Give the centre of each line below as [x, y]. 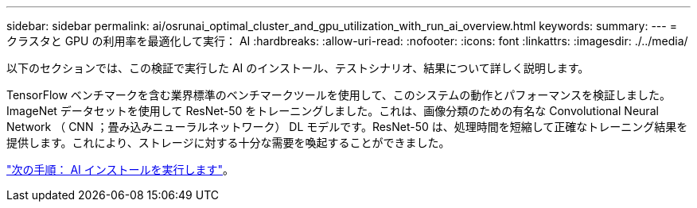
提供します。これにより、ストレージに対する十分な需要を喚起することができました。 [228, 143]
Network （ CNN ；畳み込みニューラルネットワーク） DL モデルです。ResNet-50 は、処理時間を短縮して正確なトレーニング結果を [347, 127]
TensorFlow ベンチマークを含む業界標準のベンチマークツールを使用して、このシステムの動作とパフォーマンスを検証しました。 [339, 95]
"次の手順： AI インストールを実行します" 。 [121, 169]
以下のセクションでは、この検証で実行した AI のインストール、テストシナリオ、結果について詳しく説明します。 [298, 68]
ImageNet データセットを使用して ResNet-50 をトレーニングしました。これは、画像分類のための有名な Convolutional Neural [333, 111]
